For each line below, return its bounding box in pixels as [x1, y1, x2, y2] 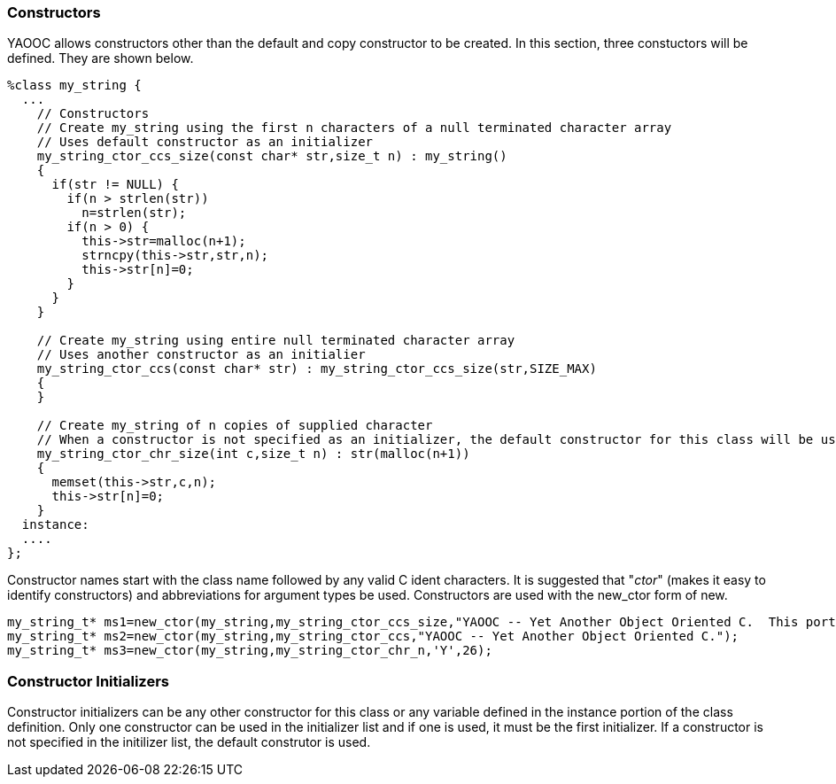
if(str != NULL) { [51, 177, 179, 192]
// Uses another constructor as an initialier [36, 347, 366, 362]
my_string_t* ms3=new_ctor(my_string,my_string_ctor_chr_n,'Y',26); [7, 643, 492, 658]
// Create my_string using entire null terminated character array [36, 333, 515, 348]
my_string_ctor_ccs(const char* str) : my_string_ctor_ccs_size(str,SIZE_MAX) [36, 361, 597, 376]
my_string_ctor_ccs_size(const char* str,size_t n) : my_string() [36, 149, 507, 164]
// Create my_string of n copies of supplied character [36, 418, 433, 433]
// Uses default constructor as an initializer [36, 135, 374, 150]
